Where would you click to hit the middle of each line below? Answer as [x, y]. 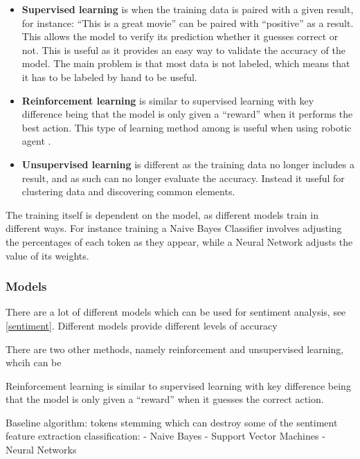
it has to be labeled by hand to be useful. [109, 76]
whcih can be [34, 362]
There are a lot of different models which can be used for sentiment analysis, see [176, 312]
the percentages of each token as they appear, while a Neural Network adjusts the [179, 241]
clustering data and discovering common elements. [128, 191]
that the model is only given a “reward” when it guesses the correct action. [165, 399]
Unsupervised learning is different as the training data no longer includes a [188, 164]
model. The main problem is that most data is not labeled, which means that [186, 63]
